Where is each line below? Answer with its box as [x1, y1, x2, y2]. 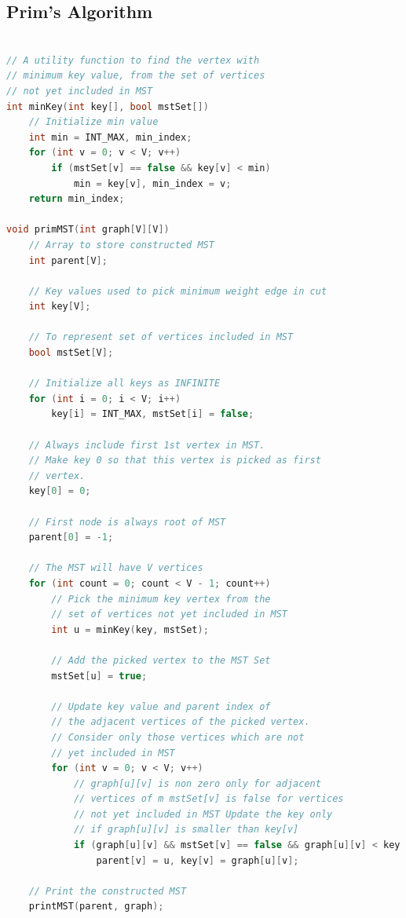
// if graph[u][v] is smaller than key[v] [73, 824, 299, 836]
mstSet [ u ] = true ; [51, 670, 148, 682]
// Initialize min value [28, 116, 159, 128]
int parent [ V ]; [28, 254, 108, 266]
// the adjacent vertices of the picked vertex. [51, 716, 310, 728]
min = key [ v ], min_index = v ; [73, 177, 232, 189]
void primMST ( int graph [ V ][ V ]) [6, 224, 170, 236]
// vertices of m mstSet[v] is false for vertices [73, 793, 344, 805]
